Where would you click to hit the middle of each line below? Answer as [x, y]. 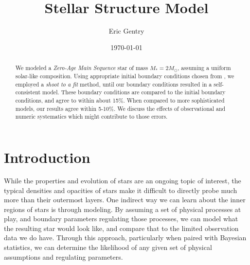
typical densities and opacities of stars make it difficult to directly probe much [121, 190]
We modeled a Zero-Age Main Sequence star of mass [82, 68]
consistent [28, 92]
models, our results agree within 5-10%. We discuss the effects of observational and [120, 108]
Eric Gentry [126, 31]
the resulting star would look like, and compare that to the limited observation [121, 228]
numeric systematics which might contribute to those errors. [91, 116]
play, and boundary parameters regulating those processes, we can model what [121, 219]
